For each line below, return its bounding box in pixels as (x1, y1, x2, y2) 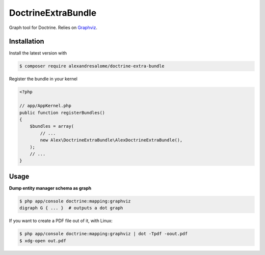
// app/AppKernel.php (19, 103, 72, 109)
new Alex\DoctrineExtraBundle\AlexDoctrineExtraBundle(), (40, 138, 183, 143)
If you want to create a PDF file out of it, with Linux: (9, 218, 113, 224)
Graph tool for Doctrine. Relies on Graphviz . (9, 25, 98, 30)
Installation (9, 37, 44, 46)
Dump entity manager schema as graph (9, 185, 92, 191)
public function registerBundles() (19, 110, 105, 115)
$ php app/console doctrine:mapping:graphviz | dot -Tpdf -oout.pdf (19, 231, 188, 237)
